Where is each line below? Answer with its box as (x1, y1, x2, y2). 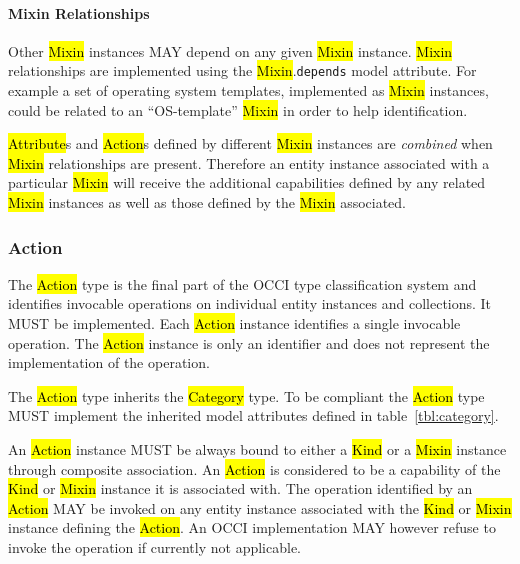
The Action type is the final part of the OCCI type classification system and (8, 273, 477, 294)
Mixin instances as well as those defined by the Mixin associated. (8, 192, 407, 213)
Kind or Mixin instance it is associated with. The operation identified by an (8, 478, 473, 499)
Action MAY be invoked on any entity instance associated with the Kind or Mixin (8, 497, 512, 518)
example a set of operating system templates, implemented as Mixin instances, (8, 80, 489, 101)
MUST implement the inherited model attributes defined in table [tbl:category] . (8, 405, 499, 426)
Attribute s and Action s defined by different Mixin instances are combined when (8, 133, 493, 154)
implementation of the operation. (8, 352, 210, 373)
